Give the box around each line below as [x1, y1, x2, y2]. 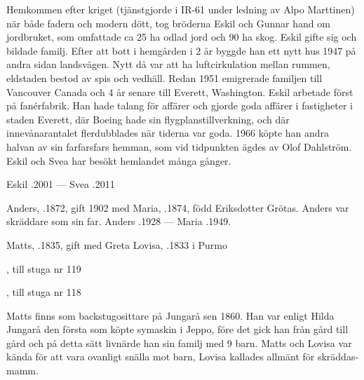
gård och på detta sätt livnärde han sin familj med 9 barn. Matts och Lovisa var [6, 335, 352, 350]
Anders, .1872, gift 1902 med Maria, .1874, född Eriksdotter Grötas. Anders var [6, 200, 349, 215]
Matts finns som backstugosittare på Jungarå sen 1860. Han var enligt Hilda [6, 308, 335, 323]
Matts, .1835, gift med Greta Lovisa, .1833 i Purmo [6, 237, 227, 252]
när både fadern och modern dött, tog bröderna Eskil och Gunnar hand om [6, 15, 330, 30]
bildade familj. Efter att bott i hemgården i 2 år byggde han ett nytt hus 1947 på [6, 43, 356, 57]
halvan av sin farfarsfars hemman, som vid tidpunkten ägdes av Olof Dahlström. [6, 139, 352, 154]
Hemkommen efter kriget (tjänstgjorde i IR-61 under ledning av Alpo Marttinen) [6, 2, 355, 16]
